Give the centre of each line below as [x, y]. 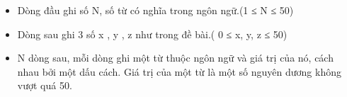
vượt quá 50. [45, 85]
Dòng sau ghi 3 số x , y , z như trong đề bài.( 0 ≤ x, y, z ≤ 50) [152, 34]
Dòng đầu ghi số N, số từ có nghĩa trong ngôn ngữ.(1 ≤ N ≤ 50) [155, 10]
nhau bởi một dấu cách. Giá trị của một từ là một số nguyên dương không [179, 71]
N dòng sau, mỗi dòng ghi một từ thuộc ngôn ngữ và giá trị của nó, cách [175, 58]
